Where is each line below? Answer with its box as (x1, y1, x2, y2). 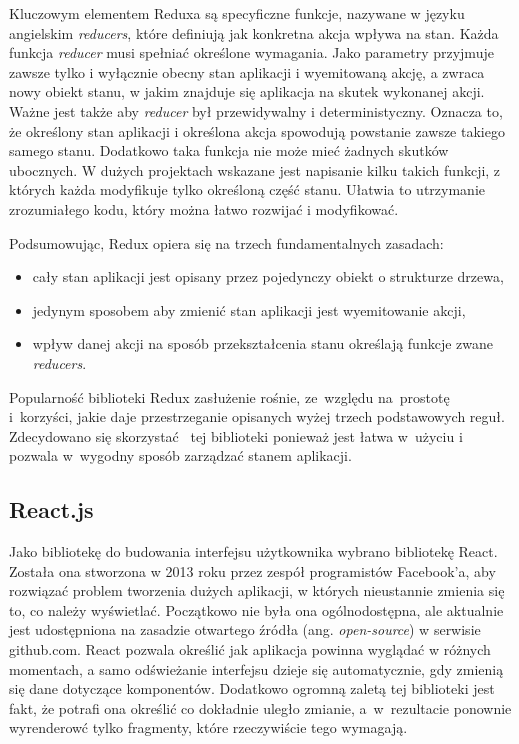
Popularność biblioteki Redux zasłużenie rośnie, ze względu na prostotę (9, 386, 450, 407)
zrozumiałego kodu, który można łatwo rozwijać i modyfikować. (9, 198, 399, 219)
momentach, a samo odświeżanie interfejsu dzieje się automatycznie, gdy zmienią (9, 658, 504, 679)
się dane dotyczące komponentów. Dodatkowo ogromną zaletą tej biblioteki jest (9, 678, 495, 699)
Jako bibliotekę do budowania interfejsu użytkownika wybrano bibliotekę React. (9, 541, 498, 562)
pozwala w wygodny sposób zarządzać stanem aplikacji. (9, 445, 352, 466)
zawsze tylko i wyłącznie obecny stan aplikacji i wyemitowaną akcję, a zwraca (9, 61, 485, 82)
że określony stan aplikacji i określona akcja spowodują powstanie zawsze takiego (9, 120, 505, 141)
